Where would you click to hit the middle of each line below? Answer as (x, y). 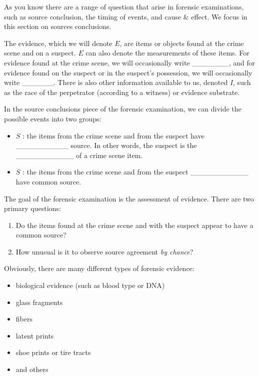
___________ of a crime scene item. (79, 155)
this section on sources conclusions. (58, 26)
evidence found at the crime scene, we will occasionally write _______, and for (130, 62)
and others (32, 369)
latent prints (35, 335)
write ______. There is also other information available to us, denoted (116, 82)
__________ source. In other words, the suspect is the (106, 145)
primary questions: (32, 208)
